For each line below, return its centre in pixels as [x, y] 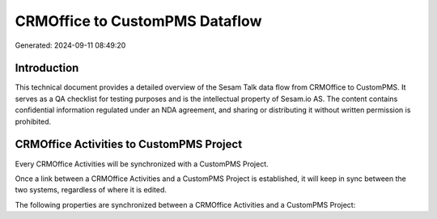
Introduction [47, 68]
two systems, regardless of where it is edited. [91, 190]
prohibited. [33, 121]
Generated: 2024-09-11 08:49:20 [70, 45]
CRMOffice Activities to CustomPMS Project [129, 144]
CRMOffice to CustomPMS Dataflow [138, 21]
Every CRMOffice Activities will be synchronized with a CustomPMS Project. [142, 164]
